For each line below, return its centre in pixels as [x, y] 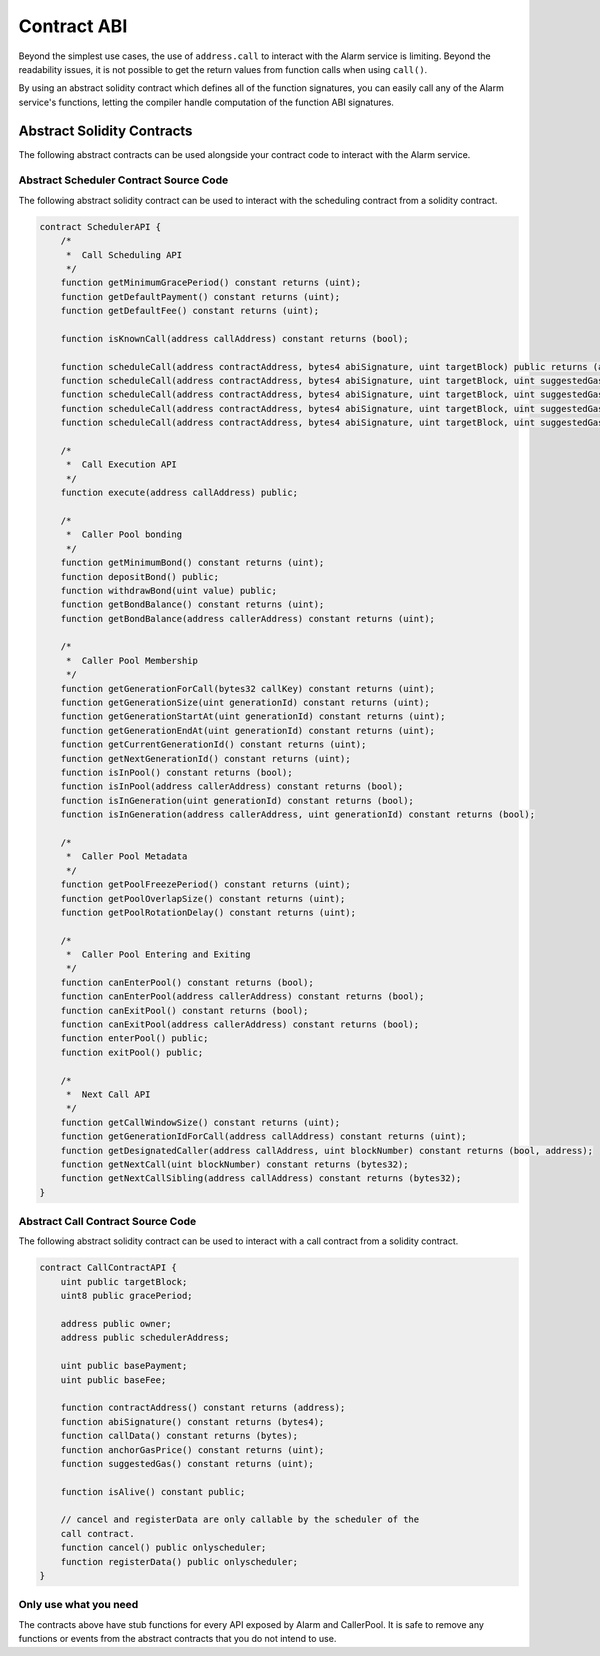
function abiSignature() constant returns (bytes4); [192, 1421]
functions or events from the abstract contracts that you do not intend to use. [177, 1639]
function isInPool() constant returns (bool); [177, 772]
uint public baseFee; [113, 1379]
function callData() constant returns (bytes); [179, 1436]
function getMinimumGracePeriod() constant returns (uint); [211, 283]
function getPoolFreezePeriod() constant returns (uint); [205, 884]
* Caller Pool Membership [132, 660]
